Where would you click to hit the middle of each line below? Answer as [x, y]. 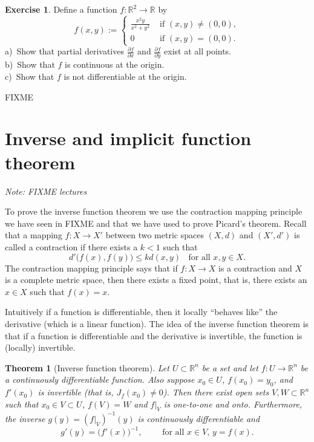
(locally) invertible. [40, 347]
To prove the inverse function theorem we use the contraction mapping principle [154, 211]
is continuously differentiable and [199, 418]
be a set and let [230, 367]
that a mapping [34, 235]
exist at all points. [198, 51]
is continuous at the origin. [115, 64]
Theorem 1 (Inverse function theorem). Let [87, 367]
